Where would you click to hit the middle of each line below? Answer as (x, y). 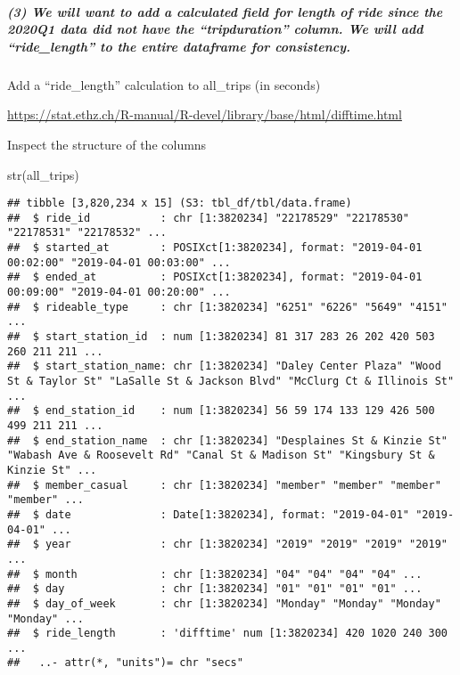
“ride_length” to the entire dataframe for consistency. (179, 46)
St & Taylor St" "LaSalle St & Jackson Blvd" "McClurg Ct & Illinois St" (231, 381)
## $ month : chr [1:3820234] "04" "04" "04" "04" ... (215, 574)
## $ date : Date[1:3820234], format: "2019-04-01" (209, 514)
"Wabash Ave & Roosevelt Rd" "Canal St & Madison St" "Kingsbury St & (221, 455)
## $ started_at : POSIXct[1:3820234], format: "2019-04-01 (215, 248)
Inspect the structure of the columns (107, 144)
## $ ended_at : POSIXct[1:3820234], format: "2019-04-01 (215, 277)
